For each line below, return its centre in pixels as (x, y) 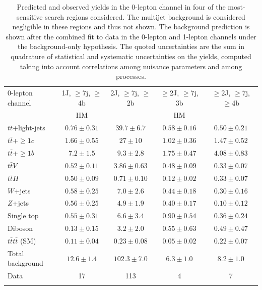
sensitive (30, 16)
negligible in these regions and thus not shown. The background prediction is (131, 27)
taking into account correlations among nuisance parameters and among (131, 66)
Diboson (20, 228)
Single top (23, 215)
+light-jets (29, 128)
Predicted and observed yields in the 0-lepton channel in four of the (121, 7)
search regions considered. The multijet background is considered (145, 16)
